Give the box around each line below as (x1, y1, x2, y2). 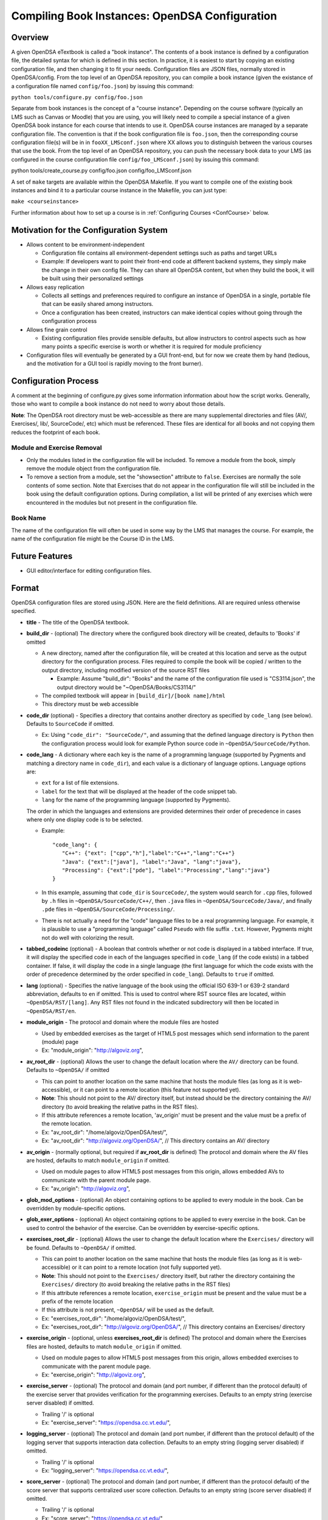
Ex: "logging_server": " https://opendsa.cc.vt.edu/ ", (41, 1466, 169, 1474)
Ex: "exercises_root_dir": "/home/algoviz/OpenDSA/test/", (41, 1314, 186, 1322)
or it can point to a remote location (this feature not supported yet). (73, 1086, 241, 1093)
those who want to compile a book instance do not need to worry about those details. (11, 400, 225, 407)
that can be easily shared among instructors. (41, 300, 154, 308)
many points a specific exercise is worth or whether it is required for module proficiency (41, 343, 262, 350)
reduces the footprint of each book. (11, 429, 100, 436)
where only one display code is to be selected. (26, 815, 143, 823)
